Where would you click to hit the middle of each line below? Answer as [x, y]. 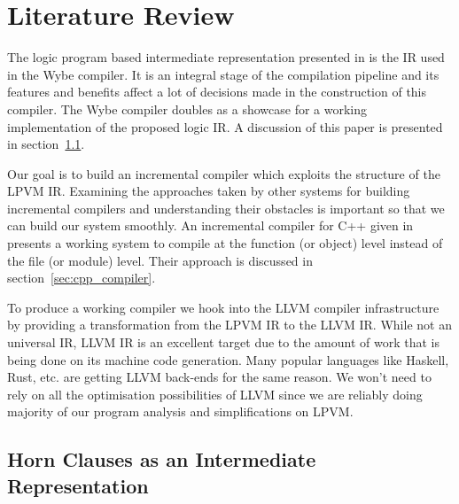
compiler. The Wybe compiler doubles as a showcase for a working [187, 109]
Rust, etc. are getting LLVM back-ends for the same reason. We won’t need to [219, 377]
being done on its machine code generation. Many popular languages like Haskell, [228, 359]
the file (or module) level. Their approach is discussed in [160, 260]
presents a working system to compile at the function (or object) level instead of [225, 243]
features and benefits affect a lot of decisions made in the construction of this [217, 92]
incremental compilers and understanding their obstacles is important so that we [226, 208]
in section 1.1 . [46, 144]
